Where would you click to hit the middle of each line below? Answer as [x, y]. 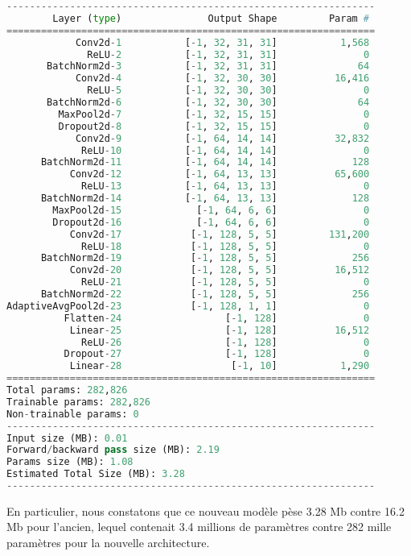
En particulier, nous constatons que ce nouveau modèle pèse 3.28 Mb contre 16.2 [205, 510]
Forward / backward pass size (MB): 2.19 [113, 450]
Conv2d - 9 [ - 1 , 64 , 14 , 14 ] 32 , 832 [222, 138]
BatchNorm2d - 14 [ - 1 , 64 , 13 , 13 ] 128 [205, 198]
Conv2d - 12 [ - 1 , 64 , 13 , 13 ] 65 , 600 [220, 174]
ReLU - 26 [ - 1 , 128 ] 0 [226, 342]
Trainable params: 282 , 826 [78, 402]
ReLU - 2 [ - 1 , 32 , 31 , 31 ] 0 [228, 54]
